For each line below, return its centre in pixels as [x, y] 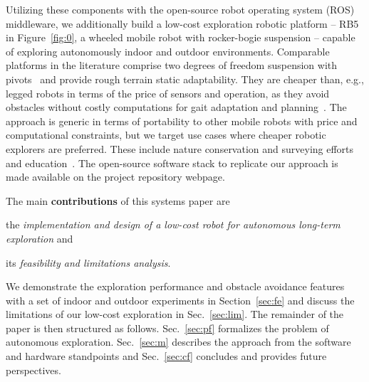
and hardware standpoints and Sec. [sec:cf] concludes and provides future [166, 356]
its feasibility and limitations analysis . [88, 262]
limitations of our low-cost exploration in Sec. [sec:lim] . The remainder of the [175, 314]
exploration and [40, 238]
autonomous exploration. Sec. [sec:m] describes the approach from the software [178, 342]
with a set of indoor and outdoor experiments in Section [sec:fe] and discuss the [180, 300]
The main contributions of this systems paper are [118, 200]
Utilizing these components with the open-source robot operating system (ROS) [180, 9]
